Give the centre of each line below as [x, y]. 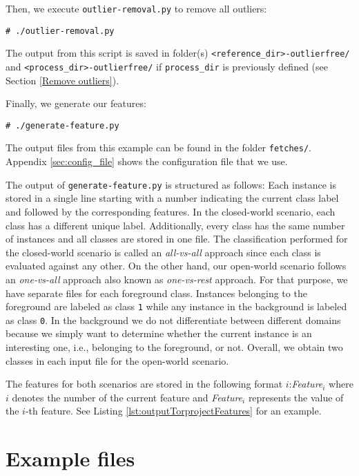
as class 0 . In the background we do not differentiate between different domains [173, 320]
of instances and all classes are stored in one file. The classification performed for [177, 239]
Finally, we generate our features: [76, 103]
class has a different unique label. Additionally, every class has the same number [175, 225]
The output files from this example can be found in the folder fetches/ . [158, 147]
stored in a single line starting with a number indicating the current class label [172, 198]
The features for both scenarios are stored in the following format [144, 384]
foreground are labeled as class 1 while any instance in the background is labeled [176, 306]
